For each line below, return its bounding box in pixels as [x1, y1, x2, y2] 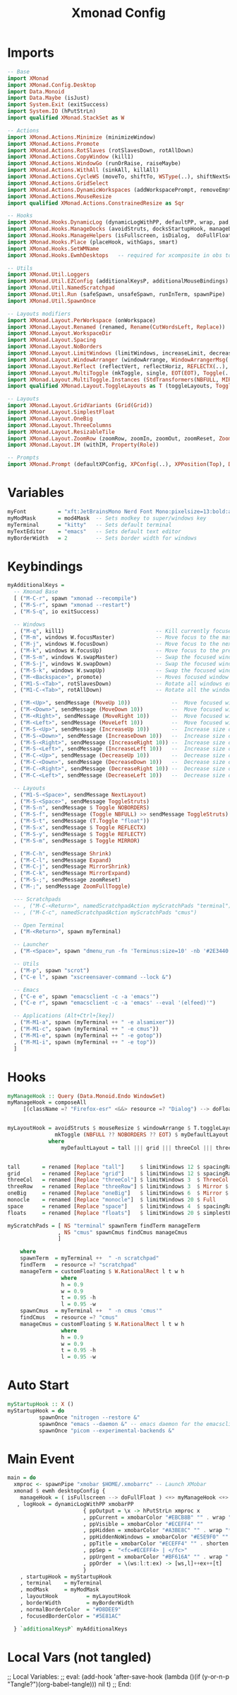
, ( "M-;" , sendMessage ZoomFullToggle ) [13, 883, 131, 890]
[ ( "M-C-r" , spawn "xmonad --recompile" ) [13, 595, 138, 603]
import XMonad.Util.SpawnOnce [7, 297, 97, 304]
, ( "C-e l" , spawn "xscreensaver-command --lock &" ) [13, 974, 172, 981]
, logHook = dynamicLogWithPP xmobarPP [16, 1500, 134, 1507]
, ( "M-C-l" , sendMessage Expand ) [13, 857, 112, 864]
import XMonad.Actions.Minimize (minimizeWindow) [7, 133, 157, 141]
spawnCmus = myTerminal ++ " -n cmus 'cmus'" [20, 1308, 162, 1315]
